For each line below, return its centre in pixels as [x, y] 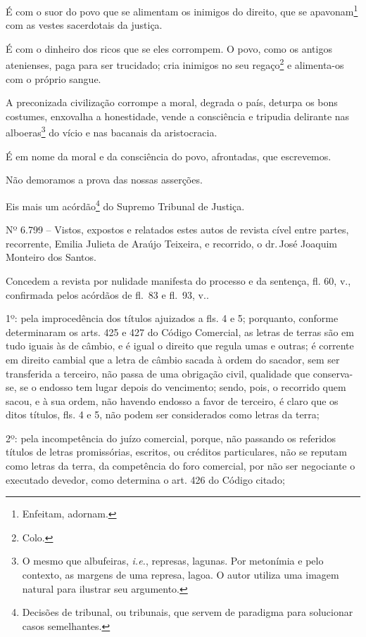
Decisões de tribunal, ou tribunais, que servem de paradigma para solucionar [188, 612]
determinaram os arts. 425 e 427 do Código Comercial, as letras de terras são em [180, 332]
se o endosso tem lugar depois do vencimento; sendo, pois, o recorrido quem [183, 387]
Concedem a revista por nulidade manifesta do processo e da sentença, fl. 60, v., [178, 280]
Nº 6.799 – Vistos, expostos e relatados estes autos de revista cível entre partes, [177, 230]
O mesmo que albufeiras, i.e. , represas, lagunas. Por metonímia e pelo [173, 561]
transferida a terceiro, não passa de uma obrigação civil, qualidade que [158, 373]
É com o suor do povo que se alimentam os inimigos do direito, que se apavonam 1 [182, 10]
